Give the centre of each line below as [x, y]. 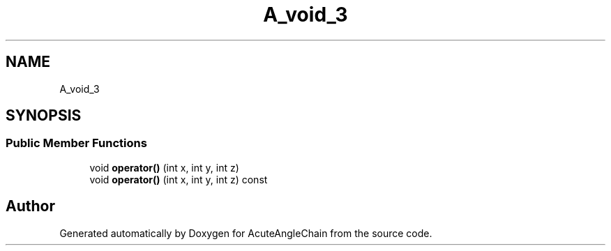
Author [30, 206]
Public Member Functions [76, 143]
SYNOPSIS [44, 116]
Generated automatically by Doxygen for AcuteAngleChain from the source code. [246, 233]
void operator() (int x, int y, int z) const [179, 179]
